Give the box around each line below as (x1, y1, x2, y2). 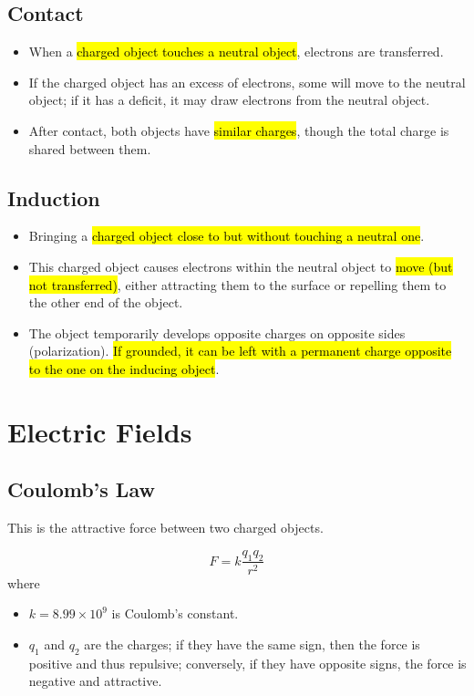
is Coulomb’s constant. (111, 604, 239, 623)
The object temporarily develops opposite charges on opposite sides (28, 323, 406, 342)
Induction (7, 183, 100, 212)
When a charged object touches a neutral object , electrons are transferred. (28, 42, 444, 61)
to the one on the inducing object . (28, 358, 220, 378)
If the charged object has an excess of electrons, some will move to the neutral (28, 72, 466, 91)
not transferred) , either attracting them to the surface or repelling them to (28, 275, 447, 294)
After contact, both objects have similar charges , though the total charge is (28, 120, 449, 140)
